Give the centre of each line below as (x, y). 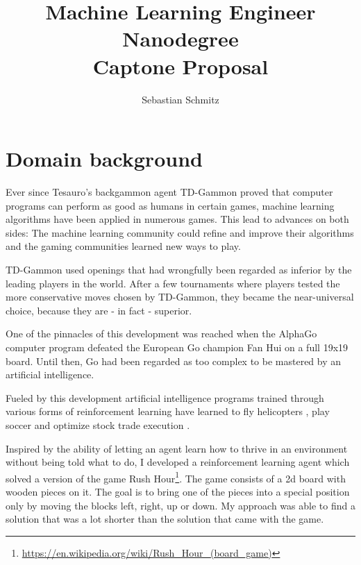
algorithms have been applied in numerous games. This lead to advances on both (177, 219)
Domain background (104, 159)
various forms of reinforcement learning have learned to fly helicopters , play (168, 411)
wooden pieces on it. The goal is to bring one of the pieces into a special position (178, 491)
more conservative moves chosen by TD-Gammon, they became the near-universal (180, 297)
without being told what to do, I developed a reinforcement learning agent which (178, 462)
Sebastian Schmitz (180, 99)
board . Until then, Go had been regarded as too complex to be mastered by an (174, 361)
